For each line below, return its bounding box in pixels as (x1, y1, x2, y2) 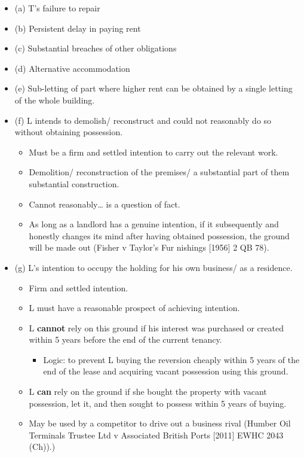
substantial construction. (29, 177, 119, 190)
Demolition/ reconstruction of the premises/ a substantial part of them (29, 166, 290, 178)
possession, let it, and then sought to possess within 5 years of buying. (29, 397, 287, 409)
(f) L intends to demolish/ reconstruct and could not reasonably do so (14, 114, 272, 126)
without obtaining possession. (14, 126, 123, 138)
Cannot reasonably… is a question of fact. (29, 197, 180, 210)
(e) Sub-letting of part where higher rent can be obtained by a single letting (14, 82, 293, 95)
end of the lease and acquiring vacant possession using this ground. (43, 365, 288, 377)
